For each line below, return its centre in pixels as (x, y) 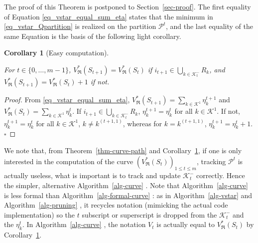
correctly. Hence (220, 175)
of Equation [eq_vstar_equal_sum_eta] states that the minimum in (109, 16)
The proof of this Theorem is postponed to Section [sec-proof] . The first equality (128, 6)
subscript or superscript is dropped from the (149, 214)
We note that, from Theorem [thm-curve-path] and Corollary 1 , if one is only (123, 150)
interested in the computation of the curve (69, 161)
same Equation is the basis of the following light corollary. (93, 36)
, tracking (211, 161)
